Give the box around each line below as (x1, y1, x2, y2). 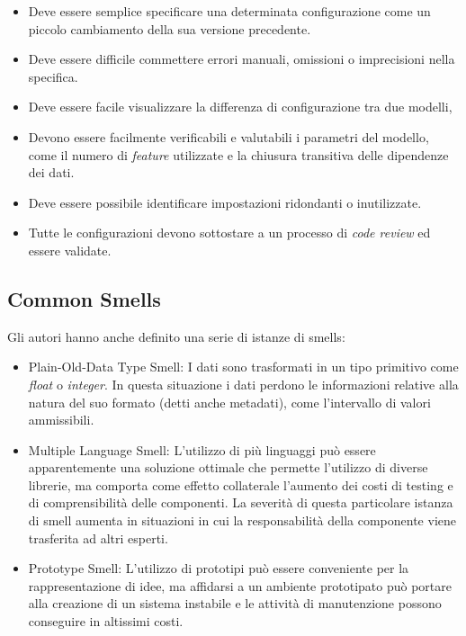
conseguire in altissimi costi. (28, 612, 184, 631)
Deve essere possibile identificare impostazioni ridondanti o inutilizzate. (28, 193, 422, 211)
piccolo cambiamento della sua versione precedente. (28, 19, 311, 38)
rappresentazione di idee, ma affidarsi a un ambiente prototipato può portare (28, 576, 452, 595)
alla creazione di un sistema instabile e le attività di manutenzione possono (28, 594, 442, 613)
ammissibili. (28, 410, 94, 429)
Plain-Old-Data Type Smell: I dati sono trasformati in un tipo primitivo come (28, 357, 459, 376)
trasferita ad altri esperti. (28, 528, 168, 547)
